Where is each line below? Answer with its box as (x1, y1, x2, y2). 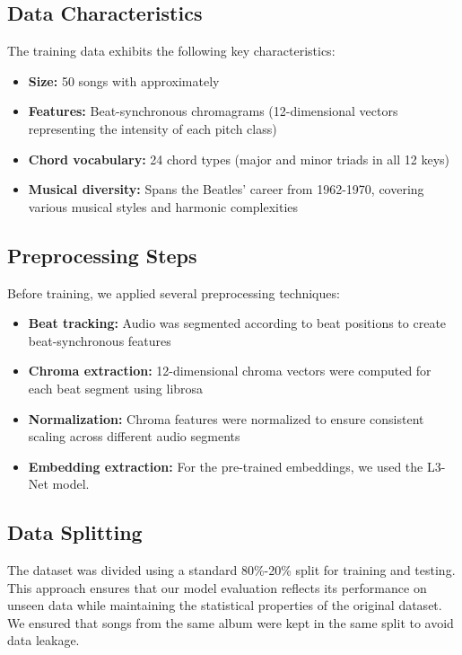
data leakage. (7, 631, 80, 650)
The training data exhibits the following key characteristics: (7, 41, 336, 60)
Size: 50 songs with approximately (28, 71, 220, 90)
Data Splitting (7, 518, 143, 546)
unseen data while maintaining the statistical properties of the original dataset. (7, 596, 442, 615)
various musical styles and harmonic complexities (28, 197, 299, 216)
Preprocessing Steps (7, 241, 197, 269)
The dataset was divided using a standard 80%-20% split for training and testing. (7, 561, 456, 580)
